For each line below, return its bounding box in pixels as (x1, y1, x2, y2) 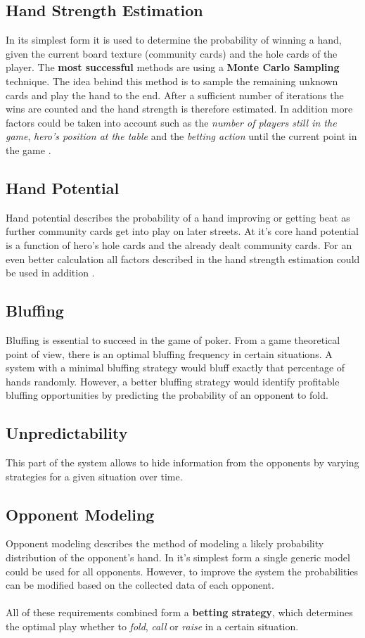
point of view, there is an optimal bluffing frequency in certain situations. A (6, 346, 333, 361)
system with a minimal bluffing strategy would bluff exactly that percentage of (6, 360, 345, 375)
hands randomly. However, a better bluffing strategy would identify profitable (6, 374, 340, 388)
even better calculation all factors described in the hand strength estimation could (6, 251, 360, 266)
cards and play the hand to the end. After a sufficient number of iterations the (6, 87, 344, 102)
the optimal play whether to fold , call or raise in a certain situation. (6, 619, 299, 634)
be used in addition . (6, 265, 95, 280)
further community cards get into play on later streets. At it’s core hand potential (6, 224, 359, 238)
